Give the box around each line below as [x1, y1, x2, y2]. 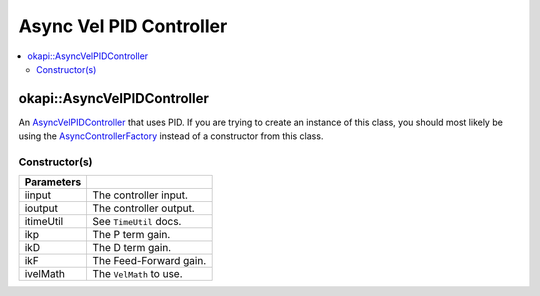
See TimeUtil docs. [92, 215, 182, 229]
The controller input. [92, 188, 189, 202]
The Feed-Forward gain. [92, 254, 207, 268]
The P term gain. [92, 228, 171, 242]
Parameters [24, 175, 82, 189]
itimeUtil [24, 215, 64, 229]
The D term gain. [92, 241, 172, 255]
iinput [24, 188, 52, 202]
